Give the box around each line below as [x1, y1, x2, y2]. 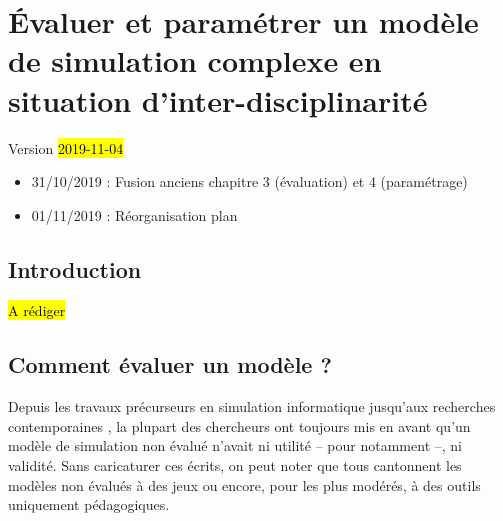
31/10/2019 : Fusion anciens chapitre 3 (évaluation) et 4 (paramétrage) [31, 171, 468, 192]
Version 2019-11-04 [8, 137, 124, 158]
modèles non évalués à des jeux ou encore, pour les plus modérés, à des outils [8, 474, 481, 495]
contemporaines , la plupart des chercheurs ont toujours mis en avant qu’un [8, 415, 471, 436]
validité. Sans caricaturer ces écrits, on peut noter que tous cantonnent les [8, 455, 462, 476]
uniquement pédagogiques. [8, 494, 170, 515]
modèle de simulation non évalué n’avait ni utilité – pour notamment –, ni [8, 435, 462, 456]
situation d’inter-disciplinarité [8, 79, 428, 120]
